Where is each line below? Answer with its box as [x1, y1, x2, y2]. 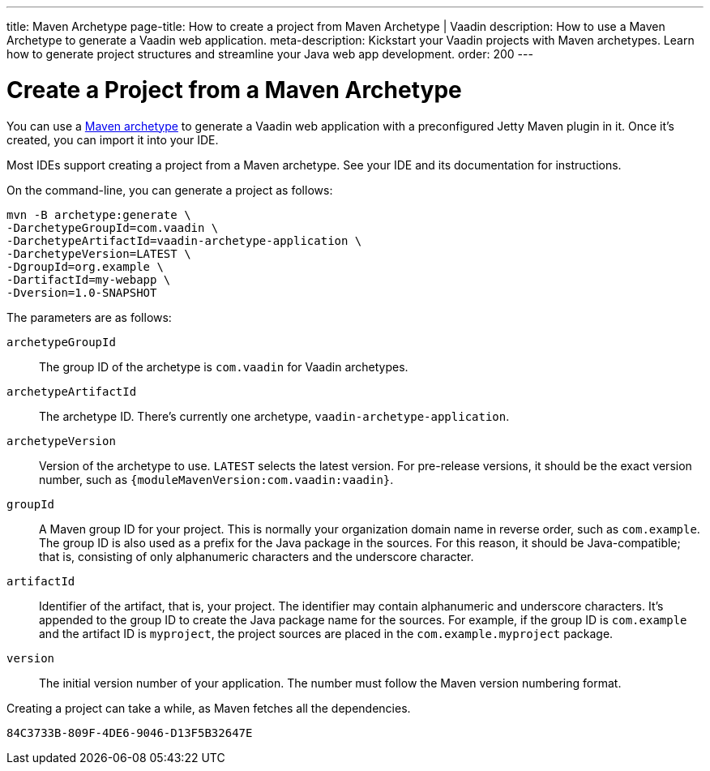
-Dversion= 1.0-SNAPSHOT [6, 285, 157, 299]
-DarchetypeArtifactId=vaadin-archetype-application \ [6, 233, 362, 247]
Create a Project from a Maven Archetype [6, 75, 462, 104]
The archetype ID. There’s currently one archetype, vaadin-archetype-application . [39, 409, 510, 423]
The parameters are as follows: [6, 310, 172, 324]
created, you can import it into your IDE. [6, 132, 219, 147]
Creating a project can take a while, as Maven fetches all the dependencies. [6, 700, 411, 715]
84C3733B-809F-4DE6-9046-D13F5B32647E [6, 726, 253, 739]
